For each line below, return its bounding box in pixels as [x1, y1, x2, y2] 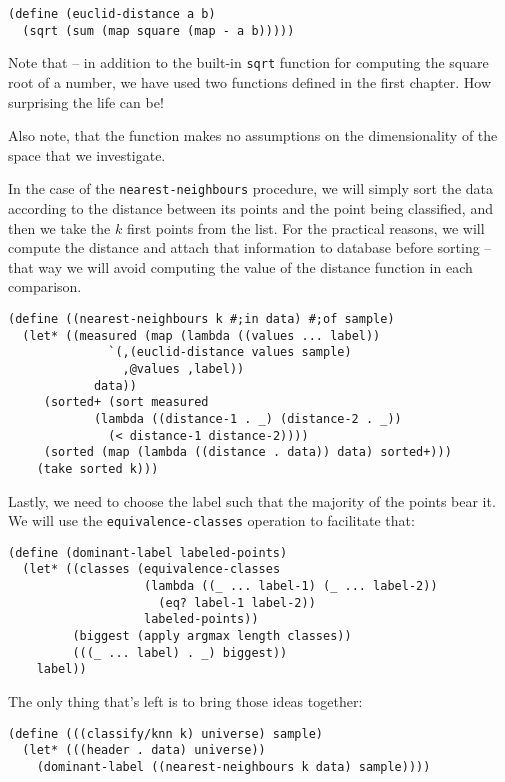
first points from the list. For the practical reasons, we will [126, 217, 485, 238]
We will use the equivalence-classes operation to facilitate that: [8, 510, 415, 531]
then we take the [8, 217, 111, 238]
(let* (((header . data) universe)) [22, 743, 266, 758]
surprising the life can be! [8, 91, 164, 112]
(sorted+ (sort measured [43, 395, 209, 410]
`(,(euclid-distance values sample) [108, 345, 352, 360]
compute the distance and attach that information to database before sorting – [8, 237, 492, 258]
